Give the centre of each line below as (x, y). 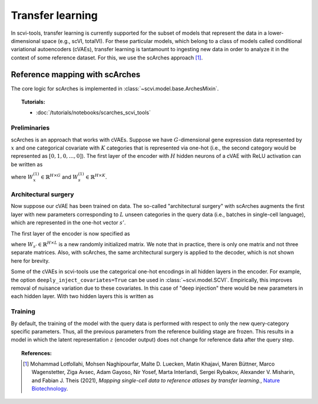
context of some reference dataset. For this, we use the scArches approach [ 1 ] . (107, 57)
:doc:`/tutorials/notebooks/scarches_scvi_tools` (94, 112)
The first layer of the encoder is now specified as (70, 233)
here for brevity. (30, 261)
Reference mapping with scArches (76, 74)
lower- (276, 33)
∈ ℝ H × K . (96, 176)
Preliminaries (30, 128)
